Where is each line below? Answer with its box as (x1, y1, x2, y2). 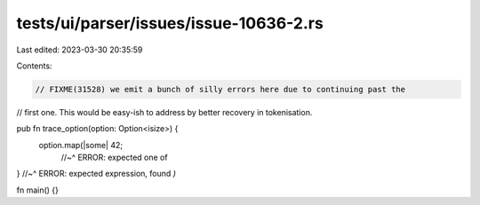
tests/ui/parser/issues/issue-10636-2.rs (16, 13, 324, 33)
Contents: (16, 60, 52, 71)
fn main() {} (16, 185, 60, 195)
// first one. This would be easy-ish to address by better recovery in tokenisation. (16, 106, 313, 117)
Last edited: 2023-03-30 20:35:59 (16, 44, 143, 55)
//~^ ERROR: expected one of (60, 152, 168, 163)
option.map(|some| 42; (38, 139, 124, 150)
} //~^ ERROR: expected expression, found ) (16, 169, 177, 179)
